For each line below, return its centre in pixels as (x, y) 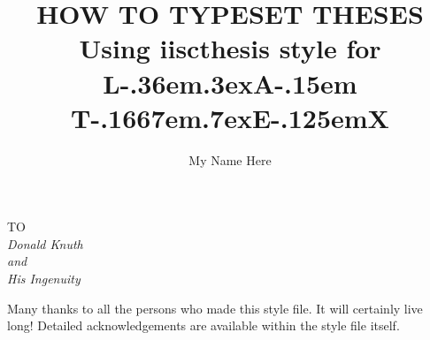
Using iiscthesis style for (230, 48)
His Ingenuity (44, 279)
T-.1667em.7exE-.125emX (230, 117)
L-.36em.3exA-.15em (230, 83)
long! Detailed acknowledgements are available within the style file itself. (203, 325)
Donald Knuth (45, 243)
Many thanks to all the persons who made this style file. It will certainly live (215, 308)
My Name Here (230, 159)
